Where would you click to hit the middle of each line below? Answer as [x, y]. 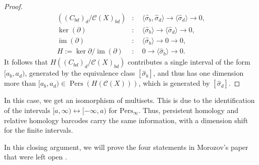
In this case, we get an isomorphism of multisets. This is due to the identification [129, 100]
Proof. [13, 6]
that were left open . [36, 157]
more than [20, 83]
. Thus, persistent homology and [189, 110]
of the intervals [27, 110]
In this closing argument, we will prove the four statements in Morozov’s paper [126, 147]
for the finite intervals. [39, 130]
